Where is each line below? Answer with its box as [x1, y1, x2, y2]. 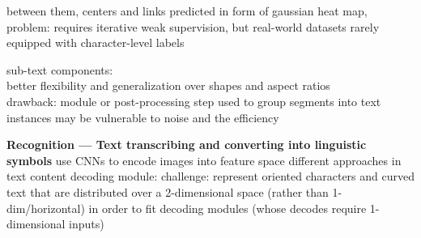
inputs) [69, 215, 104, 232]
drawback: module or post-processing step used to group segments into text [6, 92, 381, 109]
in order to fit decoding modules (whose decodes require [88, 199, 367, 216]
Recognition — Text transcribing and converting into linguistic [6, 136, 367, 153]
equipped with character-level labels [6, 34, 185, 51]
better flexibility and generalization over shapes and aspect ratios [6, 77, 330, 94]
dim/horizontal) [6, 199, 85, 216]
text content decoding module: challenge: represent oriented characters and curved [6, 168, 415, 185]
